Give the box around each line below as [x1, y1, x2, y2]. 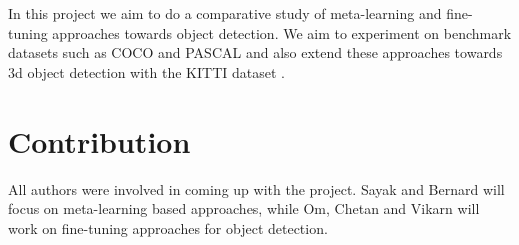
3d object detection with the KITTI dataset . [8, 61, 285, 82]
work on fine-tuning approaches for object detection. [8, 217, 328, 238]
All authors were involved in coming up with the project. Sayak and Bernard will [8, 178, 505, 199]
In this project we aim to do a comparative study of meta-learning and [8, 3, 442, 23]
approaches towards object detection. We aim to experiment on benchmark [52, 22, 512, 43]
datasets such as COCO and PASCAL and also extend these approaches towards [8, 42, 503, 63]
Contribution [8, 120, 191, 161]
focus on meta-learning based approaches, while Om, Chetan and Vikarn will [8, 198, 480, 219]
